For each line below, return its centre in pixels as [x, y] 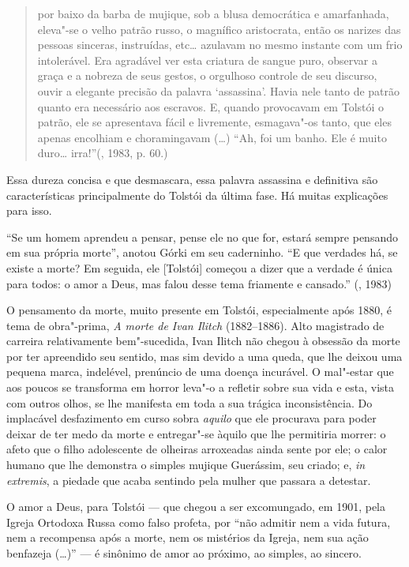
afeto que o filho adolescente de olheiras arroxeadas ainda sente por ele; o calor [197, 449]
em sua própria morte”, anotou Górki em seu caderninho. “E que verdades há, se [202, 252]
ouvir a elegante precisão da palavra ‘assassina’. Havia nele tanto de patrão [219, 90]
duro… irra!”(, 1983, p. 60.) [103, 153]
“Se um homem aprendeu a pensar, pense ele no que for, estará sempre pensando [202, 237]
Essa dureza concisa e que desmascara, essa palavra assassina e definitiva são [192, 179]
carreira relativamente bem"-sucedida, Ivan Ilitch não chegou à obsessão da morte [203, 341]
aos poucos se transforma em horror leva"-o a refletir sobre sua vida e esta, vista [201, 387]
